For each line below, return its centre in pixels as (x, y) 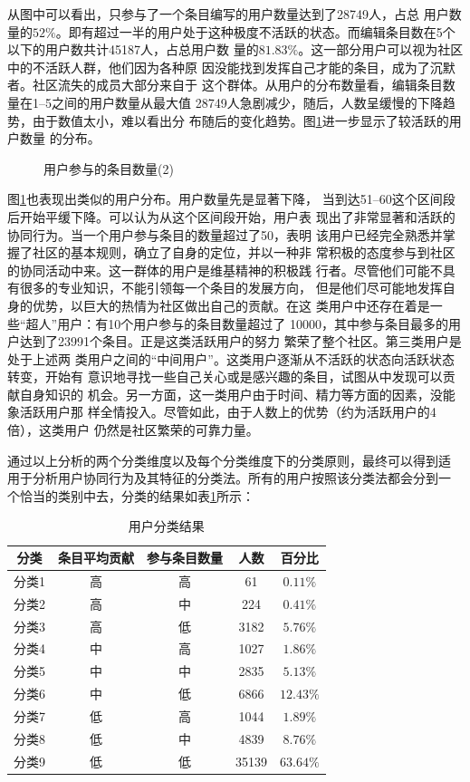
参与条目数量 (185, 558)
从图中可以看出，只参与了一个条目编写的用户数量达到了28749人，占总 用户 (228, 14)
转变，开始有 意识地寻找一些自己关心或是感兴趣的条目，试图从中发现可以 (225, 377)
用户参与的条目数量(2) (109, 168)
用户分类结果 (166, 526)
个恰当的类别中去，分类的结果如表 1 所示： (131, 495)
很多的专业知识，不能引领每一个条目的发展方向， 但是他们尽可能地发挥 (231, 288)
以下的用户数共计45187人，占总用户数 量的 (133, 49)
